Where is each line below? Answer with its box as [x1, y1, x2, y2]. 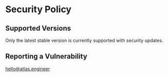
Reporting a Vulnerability [5, 52, 87, 61]
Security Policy [5, 4, 72, 15]
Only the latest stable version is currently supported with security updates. [5, 37, 163, 43]
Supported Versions [5, 24, 71, 33]
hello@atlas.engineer [5, 65, 50, 72]
